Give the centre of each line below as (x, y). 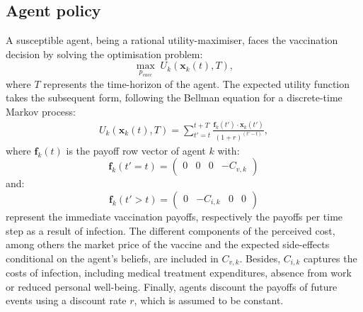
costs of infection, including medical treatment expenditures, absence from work (179, 273)
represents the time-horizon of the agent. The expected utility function (197, 83)
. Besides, (260, 258)
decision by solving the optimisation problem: (104, 54)
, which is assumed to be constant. (209, 300)
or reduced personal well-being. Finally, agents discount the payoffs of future (172, 286)
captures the (330, 258)
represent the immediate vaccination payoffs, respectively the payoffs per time (174, 216)
